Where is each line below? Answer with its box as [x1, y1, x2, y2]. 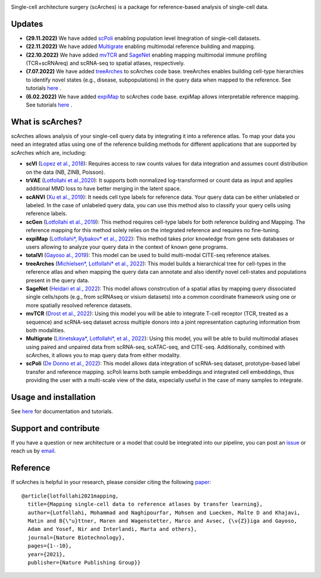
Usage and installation [11, 392, 96, 402]
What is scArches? [11, 117, 83, 127]
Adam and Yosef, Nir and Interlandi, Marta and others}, [27, 526, 197, 533]
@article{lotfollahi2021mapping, [21, 492, 119, 499]
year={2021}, [27, 551, 66, 558]
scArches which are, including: [11, 149, 86, 156]
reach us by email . [11, 447, 56, 455]
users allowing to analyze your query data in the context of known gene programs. [26, 243, 228, 251]
